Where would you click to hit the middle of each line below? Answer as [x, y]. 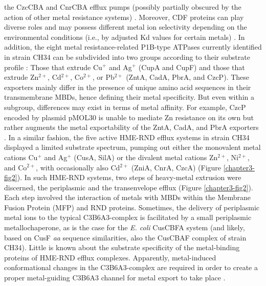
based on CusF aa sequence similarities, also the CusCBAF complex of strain [125, 237]
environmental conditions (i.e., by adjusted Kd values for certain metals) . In [125, 37]
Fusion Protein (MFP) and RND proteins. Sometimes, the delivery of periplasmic [132, 207]
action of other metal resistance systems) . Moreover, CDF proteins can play [124, 17]
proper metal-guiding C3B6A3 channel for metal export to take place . [115, 278]
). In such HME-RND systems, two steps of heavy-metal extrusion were [129, 177]
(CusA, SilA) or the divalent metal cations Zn [146, 157]
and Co [16, 167]
